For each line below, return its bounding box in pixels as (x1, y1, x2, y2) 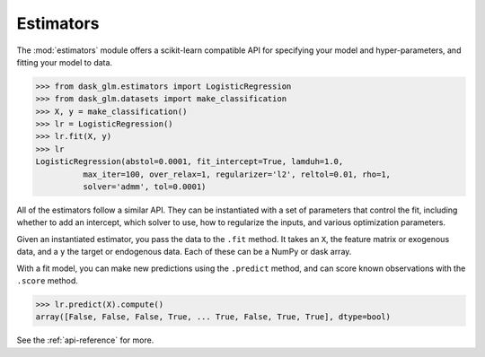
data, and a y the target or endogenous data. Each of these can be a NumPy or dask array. (16, 247, 352, 257)
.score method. (16, 274, 78, 286)
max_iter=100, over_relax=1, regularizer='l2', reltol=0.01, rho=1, (82, 169, 391, 179)
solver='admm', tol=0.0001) (82, 182, 207, 192)
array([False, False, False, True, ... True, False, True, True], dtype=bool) (35, 312, 391, 322)
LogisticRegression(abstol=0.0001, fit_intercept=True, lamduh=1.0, (35, 157, 344, 167)
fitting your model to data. (16, 57, 112, 67)
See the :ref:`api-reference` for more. (16, 335, 154, 345)
